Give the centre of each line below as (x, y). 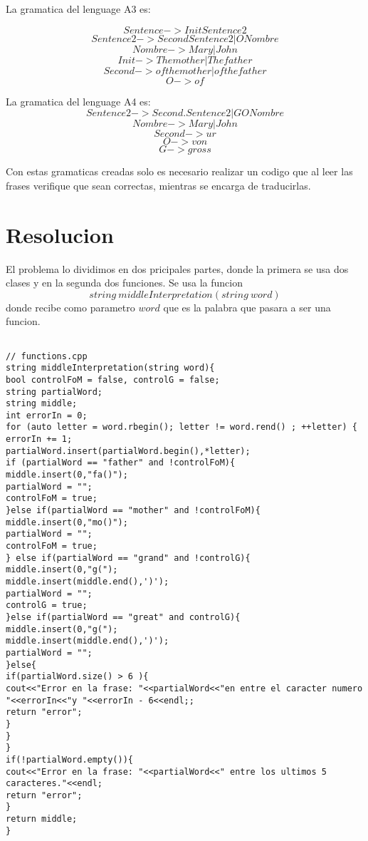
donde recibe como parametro (70, 307)
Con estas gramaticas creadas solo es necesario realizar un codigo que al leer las (179, 171)
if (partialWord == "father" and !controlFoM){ (121, 463)
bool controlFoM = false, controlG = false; (113, 380)
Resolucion (60, 234)
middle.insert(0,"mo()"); (67, 522)
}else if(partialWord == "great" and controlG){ (123, 617)
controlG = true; (47, 605)
